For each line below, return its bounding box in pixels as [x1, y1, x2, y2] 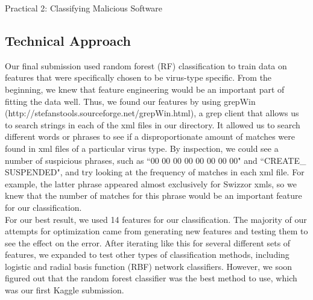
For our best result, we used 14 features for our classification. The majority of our [5, 213, 307, 225]
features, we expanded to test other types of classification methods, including [5, 248, 289, 261]
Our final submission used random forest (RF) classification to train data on [5, 59, 287, 72]
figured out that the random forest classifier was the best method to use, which [5, 272, 297, 284]
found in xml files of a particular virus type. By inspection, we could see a [5, 142, 279, 154]
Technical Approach [5, 31, 131, 49]
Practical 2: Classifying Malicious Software [5, 2, 163, 14]
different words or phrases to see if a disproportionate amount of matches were [5, 130, 295, 143]
